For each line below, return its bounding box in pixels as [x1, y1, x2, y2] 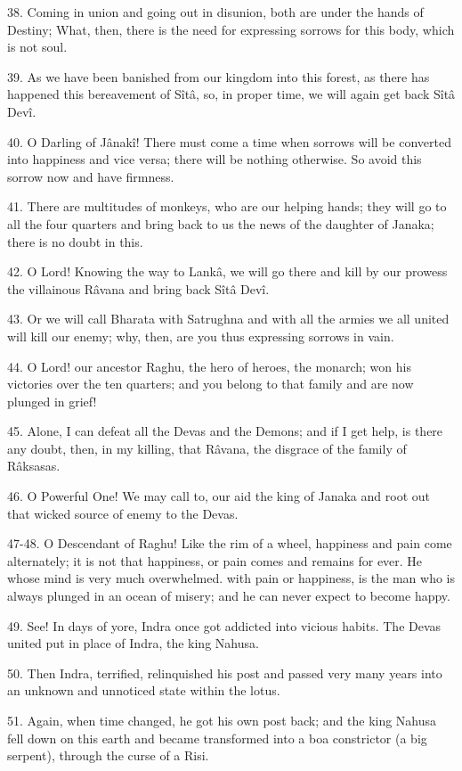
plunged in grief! [7, 391, 97, 410]
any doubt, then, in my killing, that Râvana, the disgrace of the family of [7, 439, 407, 457]
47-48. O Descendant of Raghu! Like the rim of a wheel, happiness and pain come [7, 534, 452, 553]
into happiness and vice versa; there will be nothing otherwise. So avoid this [7, 150, 422, 168]
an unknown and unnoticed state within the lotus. [7, 681, 280, 700]
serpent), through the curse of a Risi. [7, 746, 209, 765]
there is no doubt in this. [7, 232, 143, 250]
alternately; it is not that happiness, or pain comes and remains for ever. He [7, 551, 423, 570]
